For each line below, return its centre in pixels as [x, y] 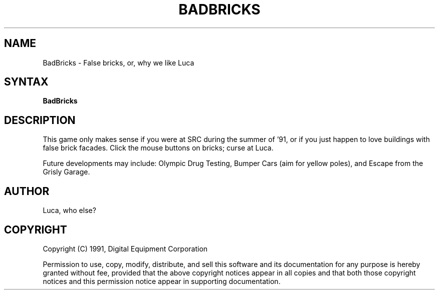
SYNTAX [26, 82]
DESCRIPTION [40, 120]
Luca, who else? [69, 210]
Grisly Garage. [66, 172]
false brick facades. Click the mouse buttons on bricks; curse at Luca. [158, 148]
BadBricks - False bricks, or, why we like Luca [119, 62]
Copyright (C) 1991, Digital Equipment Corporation [125, 248]
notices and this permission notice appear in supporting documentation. [162, 281]
